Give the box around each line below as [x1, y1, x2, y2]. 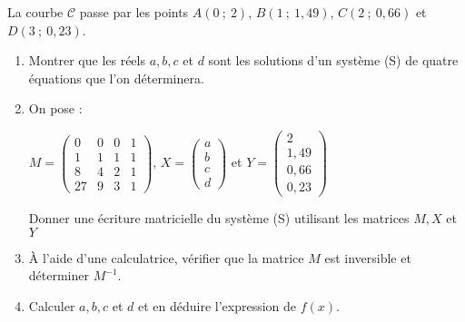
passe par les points [79, 3, 189, 21]
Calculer [28, 296, 75, 315]
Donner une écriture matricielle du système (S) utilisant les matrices [28, 209, 410, 228]
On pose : [28, 99, 83, 118]
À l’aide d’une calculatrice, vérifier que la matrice [28, 248, 304, 267]
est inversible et [324, 248, 411, 267]
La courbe [7, 3, 64, 21]
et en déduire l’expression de [137, 296, 297, 315]
